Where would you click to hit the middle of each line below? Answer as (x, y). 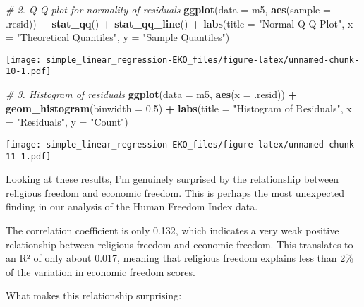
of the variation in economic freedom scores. (101, 271)
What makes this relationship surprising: (94, 295)
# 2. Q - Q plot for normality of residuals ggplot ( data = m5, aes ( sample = (168, 9)
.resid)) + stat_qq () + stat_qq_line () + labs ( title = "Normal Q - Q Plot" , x (180, 23)
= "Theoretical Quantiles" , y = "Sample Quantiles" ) (118, 37)
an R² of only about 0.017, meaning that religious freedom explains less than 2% (180, 258)
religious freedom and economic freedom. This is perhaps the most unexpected (175, 192)
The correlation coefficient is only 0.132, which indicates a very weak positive (172, 230)
